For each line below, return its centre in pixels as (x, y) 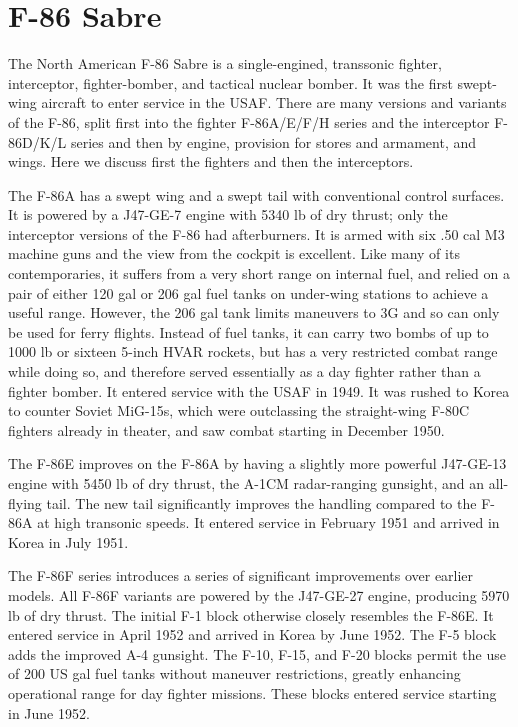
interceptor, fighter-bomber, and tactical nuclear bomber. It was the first (230, 82)
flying (25, 502)
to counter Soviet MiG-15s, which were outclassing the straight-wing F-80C (239, 410)
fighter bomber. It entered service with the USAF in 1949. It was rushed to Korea (259, 390)
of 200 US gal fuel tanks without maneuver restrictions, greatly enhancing (234, 673)
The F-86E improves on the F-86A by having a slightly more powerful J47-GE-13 (257, 463)
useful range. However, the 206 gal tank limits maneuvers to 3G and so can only (254, 312)
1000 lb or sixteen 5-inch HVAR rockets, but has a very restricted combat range (253, 351)
